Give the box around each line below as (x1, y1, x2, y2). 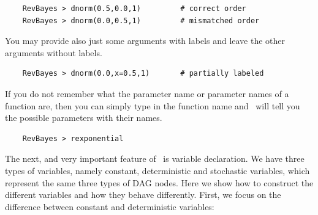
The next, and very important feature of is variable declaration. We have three (5, 152, 305, 165)
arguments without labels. (5, 46, 102, 59)
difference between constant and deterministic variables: (5, 200, 214, 213)
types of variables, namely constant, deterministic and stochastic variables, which (5, 164, 310, 177)
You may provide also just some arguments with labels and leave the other (5, 34, 286, 47)
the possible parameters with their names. (5, 111, 162, 124)
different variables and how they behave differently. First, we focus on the (5, 188, 281, 201)
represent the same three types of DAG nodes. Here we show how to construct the (5, 176, 314, 189)
